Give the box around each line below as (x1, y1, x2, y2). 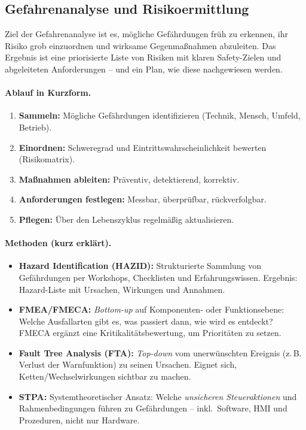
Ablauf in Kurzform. (5, 86, 91, 99)
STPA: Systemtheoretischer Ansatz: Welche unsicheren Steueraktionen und (19, 390, 297, 402)
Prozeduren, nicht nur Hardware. (19, 413, 140, 426)
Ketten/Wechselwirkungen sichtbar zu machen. (19, 370, 191, 383)
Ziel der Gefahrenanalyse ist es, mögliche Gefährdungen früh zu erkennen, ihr (5, 28, 288, 40)
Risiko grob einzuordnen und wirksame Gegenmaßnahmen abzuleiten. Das (5, 39, 276, 52)
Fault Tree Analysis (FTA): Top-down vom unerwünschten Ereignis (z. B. (19, 346, 302, 359)
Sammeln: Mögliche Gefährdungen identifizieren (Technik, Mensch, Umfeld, (19, 109, 301, 122)
